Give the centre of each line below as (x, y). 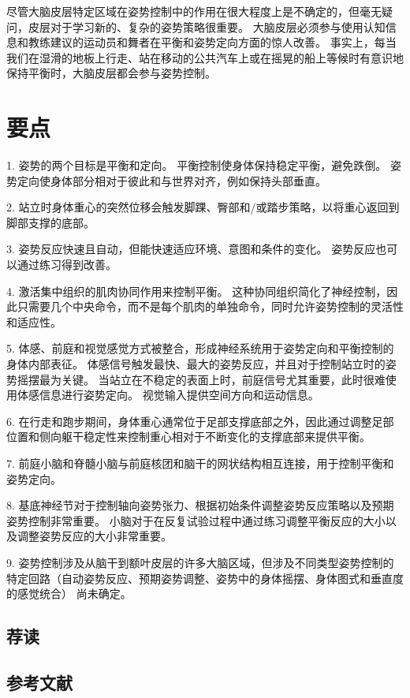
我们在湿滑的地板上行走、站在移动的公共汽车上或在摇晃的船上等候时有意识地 (205, 57)
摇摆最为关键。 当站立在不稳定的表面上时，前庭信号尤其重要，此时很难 (201, 379)
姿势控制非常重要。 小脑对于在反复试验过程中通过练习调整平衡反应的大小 (196, 520)
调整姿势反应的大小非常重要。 (94, 536)
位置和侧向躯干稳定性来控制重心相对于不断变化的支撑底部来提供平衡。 (188, 437)
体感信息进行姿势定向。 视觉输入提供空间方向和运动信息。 (168, 395)
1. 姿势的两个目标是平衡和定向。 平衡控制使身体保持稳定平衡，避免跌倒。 (197, 165)
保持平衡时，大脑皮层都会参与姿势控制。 (111, 73)
